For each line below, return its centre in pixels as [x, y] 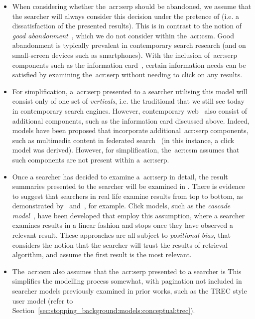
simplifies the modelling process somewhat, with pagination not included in [127, 281]
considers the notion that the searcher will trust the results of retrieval [120, 244]
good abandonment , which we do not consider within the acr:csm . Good [123, 35]
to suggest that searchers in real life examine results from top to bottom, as [127, 196]
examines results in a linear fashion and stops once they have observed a [123, 225]
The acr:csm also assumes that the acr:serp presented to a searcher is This [127, 271]
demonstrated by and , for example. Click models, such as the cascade [121, 206]
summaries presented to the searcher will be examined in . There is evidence [128, 186]
